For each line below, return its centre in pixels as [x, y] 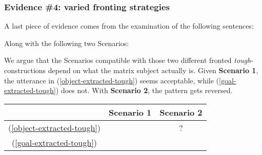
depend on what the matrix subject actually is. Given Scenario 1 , [153, 70]
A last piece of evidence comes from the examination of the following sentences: [129, 26]
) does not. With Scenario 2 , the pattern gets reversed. [144, 90]
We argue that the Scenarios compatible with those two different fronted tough [128, 60]
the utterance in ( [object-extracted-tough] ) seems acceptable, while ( [112, 80]
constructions [25, 70]
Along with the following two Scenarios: [67, 43]
